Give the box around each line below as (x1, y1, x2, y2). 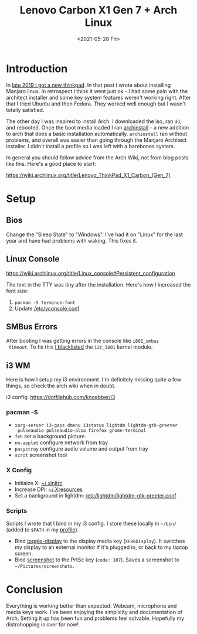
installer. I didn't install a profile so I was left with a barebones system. (6, 142, 175, 149)
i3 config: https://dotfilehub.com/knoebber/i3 (6, 394, 116, 401)
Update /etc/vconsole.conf (14, 305, 80, 312)
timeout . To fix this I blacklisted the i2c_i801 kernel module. (8, 343, 153, 350)
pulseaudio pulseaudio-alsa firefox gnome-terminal (17, 428, 147, 434)
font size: (6, 287, 29, 294)
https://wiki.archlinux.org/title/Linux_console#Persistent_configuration (6, 270, 175, 277)
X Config (6, 466, 32, 475)
